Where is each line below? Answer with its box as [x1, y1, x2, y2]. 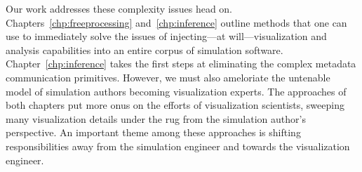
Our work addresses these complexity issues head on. [6, 1, 233, 15]
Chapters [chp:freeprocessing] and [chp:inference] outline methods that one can [6, 15, 347, 29]
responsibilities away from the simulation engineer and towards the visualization [6, 138, 350, 153]
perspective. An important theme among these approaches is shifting [6, 125, 301, 140]
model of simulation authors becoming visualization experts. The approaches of [6, 84, 347, 98]
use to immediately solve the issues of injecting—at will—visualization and [6, 29, 327, 44]
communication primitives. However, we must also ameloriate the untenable [6, 70, 330, 84]
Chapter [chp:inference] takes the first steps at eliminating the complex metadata [6, 56, 356, 71]
